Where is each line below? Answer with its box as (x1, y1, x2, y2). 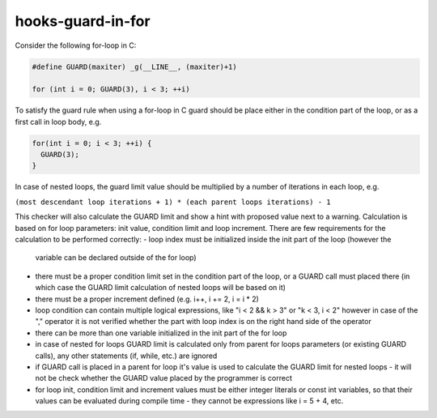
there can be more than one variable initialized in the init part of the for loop (35, 328, 287, 338)
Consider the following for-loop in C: (15, 41, 137, 50)
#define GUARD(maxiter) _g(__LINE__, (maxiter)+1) (32, 62, 238, 71)
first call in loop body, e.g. (15, 117, 102, 126)
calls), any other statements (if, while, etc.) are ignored (35, 351, 218, 360)
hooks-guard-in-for (15, 12, 151, 30)
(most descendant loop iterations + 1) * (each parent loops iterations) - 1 (15, 197, 331, 207)
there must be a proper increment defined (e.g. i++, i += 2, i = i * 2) (35, 294, 259, 304)
